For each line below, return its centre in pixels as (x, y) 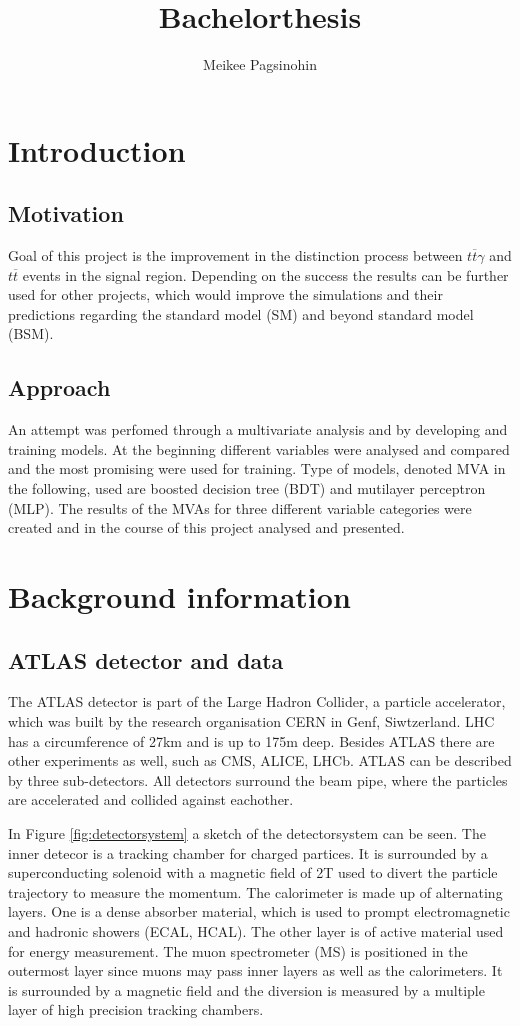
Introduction (97, 149)
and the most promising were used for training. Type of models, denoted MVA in (257, 468)
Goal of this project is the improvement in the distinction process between (235, 255)
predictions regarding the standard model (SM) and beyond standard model (241, 313)
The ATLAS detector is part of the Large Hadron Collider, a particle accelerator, (257, 701)
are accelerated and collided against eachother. (151, 799)
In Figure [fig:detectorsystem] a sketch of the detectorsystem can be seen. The (247, 832)
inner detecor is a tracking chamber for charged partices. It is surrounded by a (248, 852)
